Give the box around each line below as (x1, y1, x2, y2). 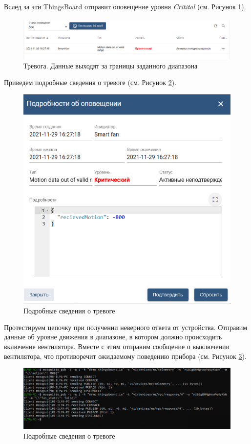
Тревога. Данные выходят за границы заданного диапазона (23, 61, 198, 71)
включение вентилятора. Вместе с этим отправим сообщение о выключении (4, 341, 230, 351)
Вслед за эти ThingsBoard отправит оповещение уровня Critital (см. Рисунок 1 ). (4, 1, 246, 11)
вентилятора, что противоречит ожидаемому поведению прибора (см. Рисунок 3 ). (4, 351, 247, 361)
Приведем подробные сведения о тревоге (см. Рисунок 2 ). (4, 77, 177, 87)
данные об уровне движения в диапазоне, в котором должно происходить (4, 332, 222, 342)
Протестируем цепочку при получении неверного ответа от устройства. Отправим (4, 322, 248, 332)
